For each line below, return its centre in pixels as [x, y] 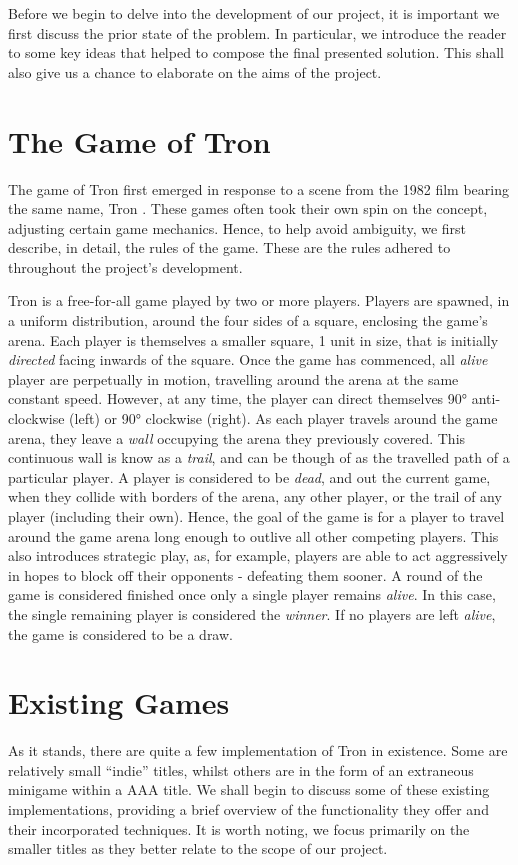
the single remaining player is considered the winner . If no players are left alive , [252, 613]
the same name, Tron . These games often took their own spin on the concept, [248, 208]
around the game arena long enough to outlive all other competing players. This [253, 535]
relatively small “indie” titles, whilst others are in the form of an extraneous [241, 769]
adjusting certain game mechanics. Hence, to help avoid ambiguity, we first [237, 227]
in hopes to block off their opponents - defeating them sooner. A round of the [245, 574]
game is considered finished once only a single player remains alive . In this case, [252, 594]
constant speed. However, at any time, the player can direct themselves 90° [238, 398]
